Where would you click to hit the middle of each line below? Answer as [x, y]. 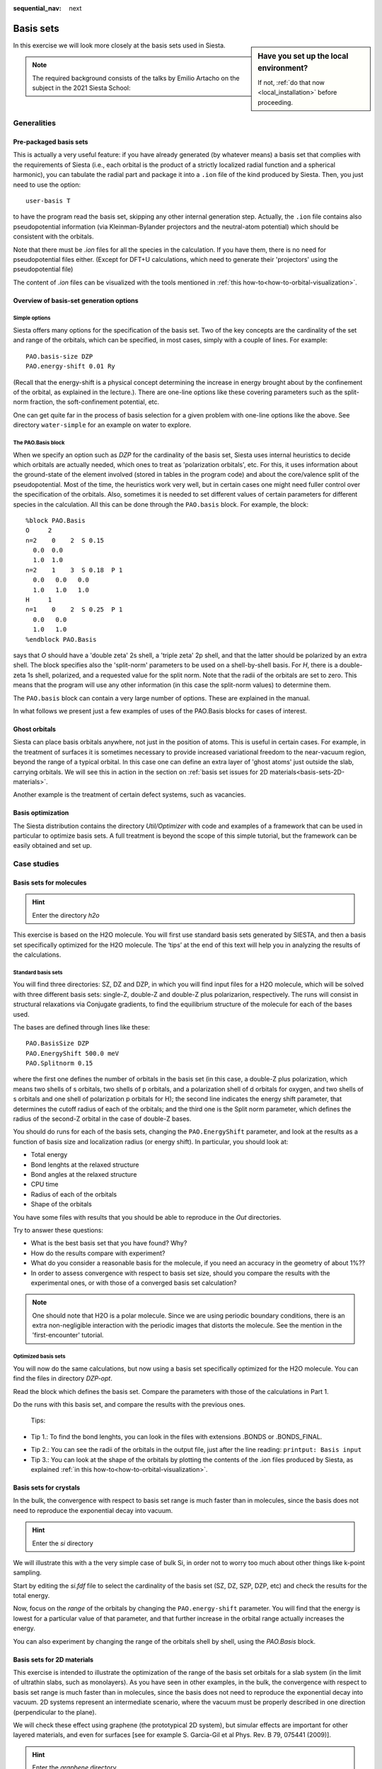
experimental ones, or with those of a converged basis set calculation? [134, 1283]
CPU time [45, 1185]
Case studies [36, 864]
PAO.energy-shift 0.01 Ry [71, 367]
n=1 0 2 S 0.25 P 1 [74, 610]
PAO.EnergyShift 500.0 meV [73, 1053]
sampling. [27, 1573]
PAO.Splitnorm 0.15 [59, 1064]
